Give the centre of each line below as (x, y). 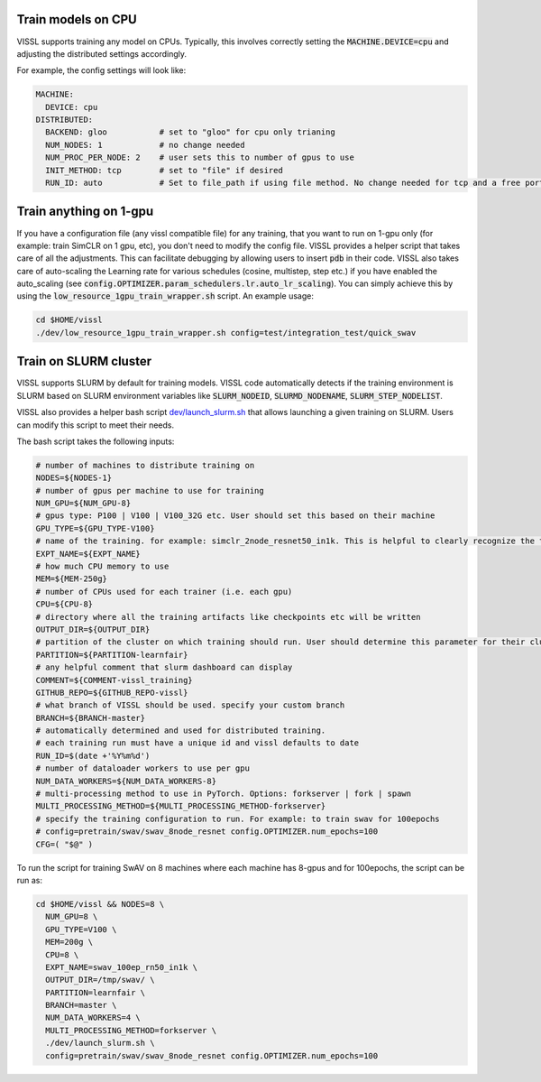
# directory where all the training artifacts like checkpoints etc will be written (228, 617)
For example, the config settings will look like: (101, 70)
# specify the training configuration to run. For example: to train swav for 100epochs (238, 818)
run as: (30, 880)
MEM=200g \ (69, 942)
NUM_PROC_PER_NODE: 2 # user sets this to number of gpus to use (200, 157)
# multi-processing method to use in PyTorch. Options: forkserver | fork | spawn (224, 794)
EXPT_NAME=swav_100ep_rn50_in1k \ (122, 967)
